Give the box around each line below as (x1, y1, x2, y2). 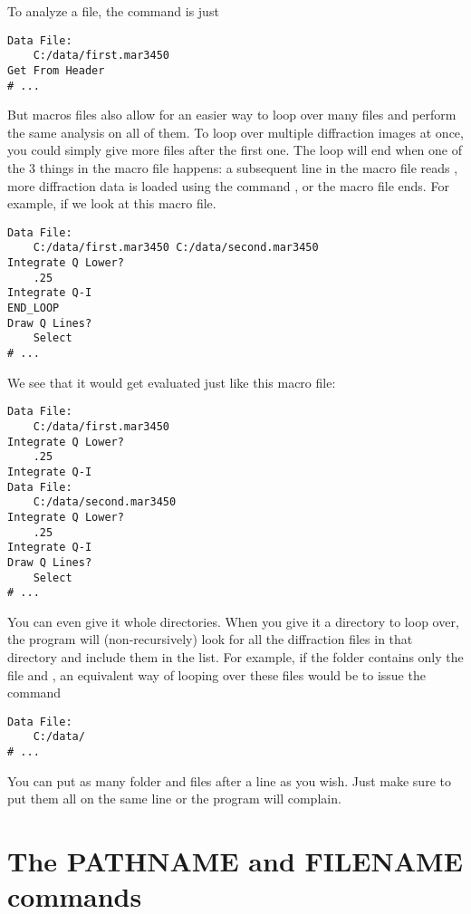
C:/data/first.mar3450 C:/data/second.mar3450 (33, 241, 319, 255)
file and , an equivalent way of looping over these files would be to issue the (7, 665, 426, 684)
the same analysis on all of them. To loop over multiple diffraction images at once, (7, 122, 464, 141)
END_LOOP (7, 302, 60, 315)
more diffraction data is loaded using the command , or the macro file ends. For (7, 176, 449, 195)
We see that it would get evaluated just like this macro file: (7, 372, 336, 391)
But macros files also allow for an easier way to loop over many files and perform (7, 105, 457, 124)
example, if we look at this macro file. (7, 194, 216, 213)
